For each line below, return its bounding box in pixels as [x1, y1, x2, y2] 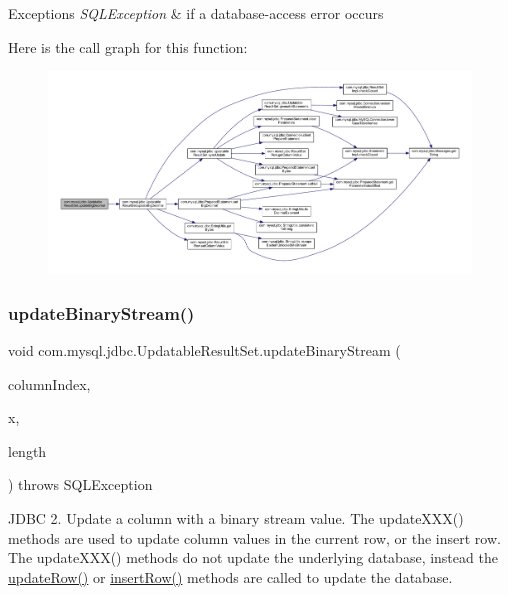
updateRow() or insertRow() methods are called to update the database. [8, 566, 453, 587]
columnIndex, [8, 373, 91, 394]
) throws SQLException [8, 474, 153, 495]
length [8, 440, 47, 461]
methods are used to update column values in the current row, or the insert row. [8, 527, 501, 548]
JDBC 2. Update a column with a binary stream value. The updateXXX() [8, 508, 464, 529]
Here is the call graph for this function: [8, 36, 248, 57]
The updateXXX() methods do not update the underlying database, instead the [8, 547, 498, 568]
